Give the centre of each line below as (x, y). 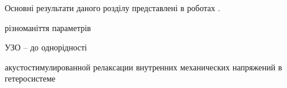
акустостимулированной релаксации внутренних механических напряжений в (143, 67)
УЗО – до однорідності (46, 47)
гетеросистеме (30, 78)
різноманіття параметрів (48, 27)
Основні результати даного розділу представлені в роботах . (112, 8)
